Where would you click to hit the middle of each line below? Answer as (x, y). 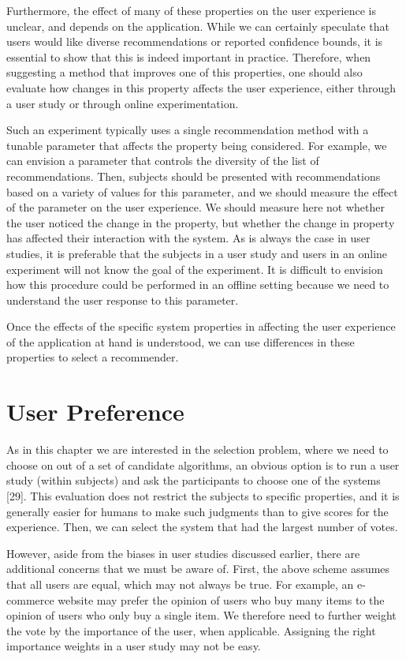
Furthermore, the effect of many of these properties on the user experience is (191, 10)
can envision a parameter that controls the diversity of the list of (163, 161)
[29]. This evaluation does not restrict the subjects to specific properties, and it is (203, 495)
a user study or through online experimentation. (123, 103)
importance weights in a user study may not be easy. (134, 646)
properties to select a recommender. (93, 357)
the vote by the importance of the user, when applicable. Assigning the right (191, 630)
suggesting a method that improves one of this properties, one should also (184, 72)
